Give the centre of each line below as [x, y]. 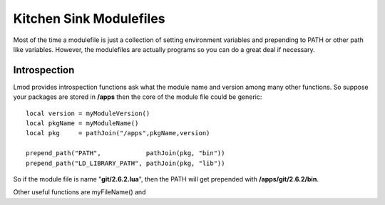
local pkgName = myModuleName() [82, 123]
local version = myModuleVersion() [88, 113]
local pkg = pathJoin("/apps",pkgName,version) [118, 133]
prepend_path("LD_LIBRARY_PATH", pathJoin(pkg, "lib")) [125, 163]
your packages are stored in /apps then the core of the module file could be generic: [138, 97]
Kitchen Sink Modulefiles [89, 19]
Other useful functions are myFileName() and [79, 192]
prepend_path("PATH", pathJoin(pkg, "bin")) [125, 153]
